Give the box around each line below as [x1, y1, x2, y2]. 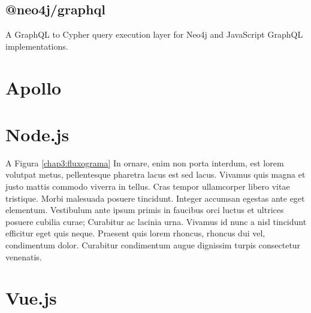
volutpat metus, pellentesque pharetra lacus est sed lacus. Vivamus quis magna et [5, 168, 306, 181]
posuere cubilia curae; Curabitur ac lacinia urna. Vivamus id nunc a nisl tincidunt [5, 215, 307, 227]
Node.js [5, 121, 70, 146]
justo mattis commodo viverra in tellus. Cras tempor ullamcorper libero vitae [5, 180, 290, 193]
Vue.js [5, 285, 57, 310]
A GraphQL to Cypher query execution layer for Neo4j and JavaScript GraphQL [5, 28, 303, 41]
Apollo [5, 75, 62, 99]
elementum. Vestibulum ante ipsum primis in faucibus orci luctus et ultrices [5, 203, 284, 216]
